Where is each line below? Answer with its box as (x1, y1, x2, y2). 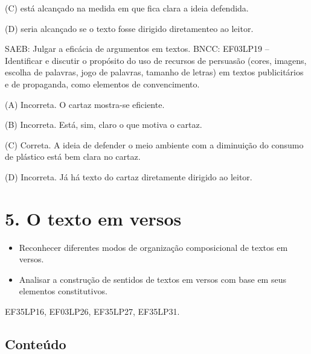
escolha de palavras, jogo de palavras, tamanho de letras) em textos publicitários (5, 66, 304, 78)
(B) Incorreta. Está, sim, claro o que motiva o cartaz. (5, 118, 202, 131)
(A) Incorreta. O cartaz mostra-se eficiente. (5, 98, 165, 110)
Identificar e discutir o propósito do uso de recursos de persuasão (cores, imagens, (5, 54, 307, 66)
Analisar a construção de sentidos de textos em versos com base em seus (19, 273, 286, 285)
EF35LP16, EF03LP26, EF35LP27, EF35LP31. (5, 305, 180, 318)
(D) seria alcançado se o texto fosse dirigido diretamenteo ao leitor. (5, 22, 254, 34)
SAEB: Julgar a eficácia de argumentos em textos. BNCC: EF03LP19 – (5, 42, 269, 55)
